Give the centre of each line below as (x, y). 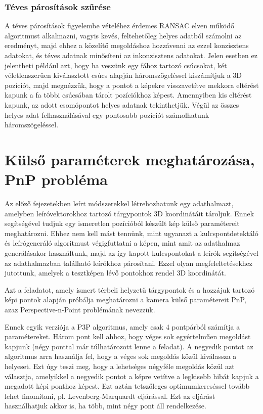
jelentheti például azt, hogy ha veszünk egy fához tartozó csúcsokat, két (116, 65)
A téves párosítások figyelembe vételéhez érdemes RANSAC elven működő (119, 26)
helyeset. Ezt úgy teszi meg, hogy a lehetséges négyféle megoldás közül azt (120, 366)
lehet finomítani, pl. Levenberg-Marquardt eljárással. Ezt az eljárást (110, 396)
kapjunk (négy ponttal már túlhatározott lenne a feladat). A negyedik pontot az (129, 346)
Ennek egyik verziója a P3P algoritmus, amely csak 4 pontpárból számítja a (122, 326)
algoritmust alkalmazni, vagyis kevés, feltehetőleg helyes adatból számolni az (123, 35)
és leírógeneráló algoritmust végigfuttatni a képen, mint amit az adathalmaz (122, 243)
